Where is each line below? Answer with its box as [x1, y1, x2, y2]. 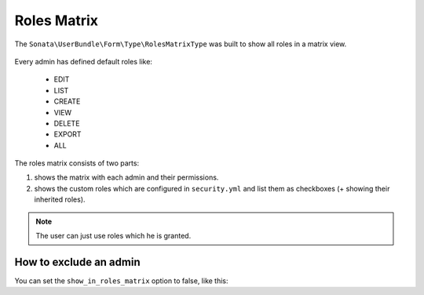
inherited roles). [34, 195, 86, 204]
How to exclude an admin [14, 255, 141, 268]
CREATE [53, 97, 81, 106]
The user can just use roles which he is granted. [35, 231, 192, 241]
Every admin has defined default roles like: [14, 56, 153, 66]
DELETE [53, 118, 80, 128]
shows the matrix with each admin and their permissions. [34, 173, 219, 182]
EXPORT [53, 129, 82, 139]
